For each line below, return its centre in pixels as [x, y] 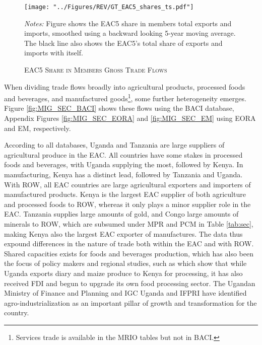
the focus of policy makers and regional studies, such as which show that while [125, 263]
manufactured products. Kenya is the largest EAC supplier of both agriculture [125, 194]
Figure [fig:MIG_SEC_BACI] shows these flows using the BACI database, [119, 108]
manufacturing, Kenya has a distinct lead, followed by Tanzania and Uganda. [123, 175]
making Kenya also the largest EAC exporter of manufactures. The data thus [123, 233]
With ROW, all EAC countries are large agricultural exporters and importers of [127, 184]
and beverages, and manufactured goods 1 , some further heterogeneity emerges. [125, 97]
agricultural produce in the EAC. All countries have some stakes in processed [123, 154]
